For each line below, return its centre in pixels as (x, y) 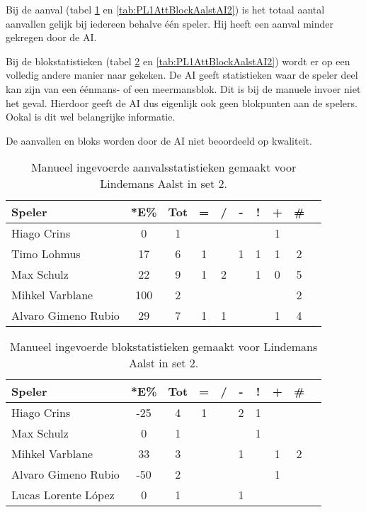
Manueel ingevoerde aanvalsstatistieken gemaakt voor (164, 167)
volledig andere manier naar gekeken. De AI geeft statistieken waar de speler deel (182, 75)
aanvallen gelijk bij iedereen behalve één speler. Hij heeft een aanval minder (170, 23)
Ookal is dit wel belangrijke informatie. (91, 117)
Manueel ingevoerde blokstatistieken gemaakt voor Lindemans (164, 347)
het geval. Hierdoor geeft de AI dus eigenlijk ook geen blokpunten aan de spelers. (182, 102)
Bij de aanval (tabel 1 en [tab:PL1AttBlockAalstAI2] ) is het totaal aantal (165, 9)
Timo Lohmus (46, 254)
